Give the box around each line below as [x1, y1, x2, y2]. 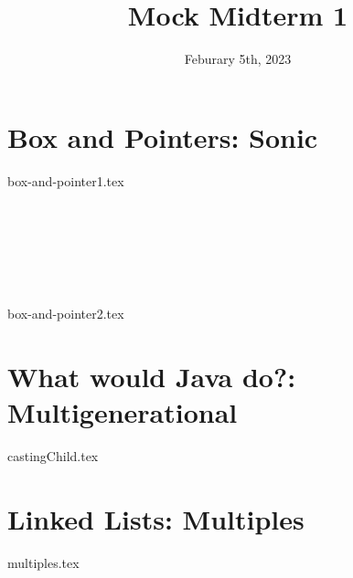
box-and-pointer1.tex [7, 171, 124, 190]
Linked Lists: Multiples [7, 499, 305, 537]
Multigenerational [7, 394, 238, 431]
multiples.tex [7, 552, 80, 572]
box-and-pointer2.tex [7, 304, 124, 323]
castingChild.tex [7, 447, 99, 466]
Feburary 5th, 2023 [184, 49, 292, 68]
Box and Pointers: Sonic [7, 118, 318, 155]
